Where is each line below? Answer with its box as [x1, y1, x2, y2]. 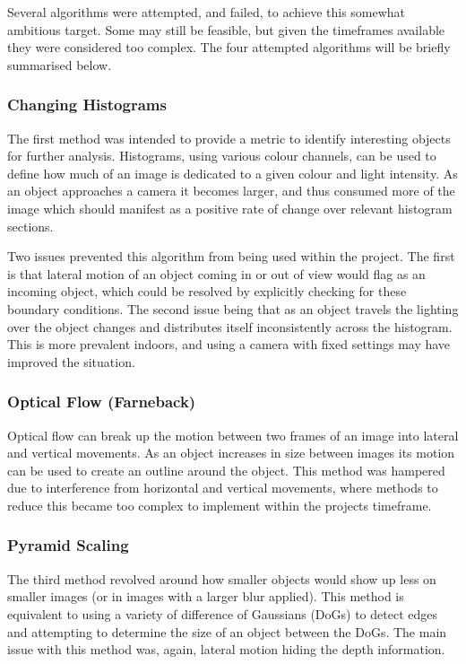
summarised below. [7, 55, 112, 74]
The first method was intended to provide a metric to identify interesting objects [7, 128, 451, 147]
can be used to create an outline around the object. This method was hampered [7, 460, 445, 479]
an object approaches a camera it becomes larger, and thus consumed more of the [7, 181, 455, 200]
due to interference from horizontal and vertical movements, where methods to [7, 478, 438, 497]
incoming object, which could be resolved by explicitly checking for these [7, 282, 407, 301]
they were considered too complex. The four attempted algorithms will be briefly [7, 38, 451, 57]
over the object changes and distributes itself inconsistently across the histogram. [7, 317, 453, 336]
